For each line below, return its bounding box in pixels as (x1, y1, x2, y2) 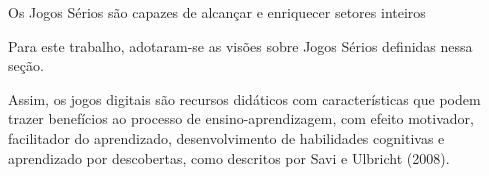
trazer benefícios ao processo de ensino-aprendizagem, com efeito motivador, (8, 108, 474, 129)
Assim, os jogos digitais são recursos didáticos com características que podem (8, 88, 481, 109)
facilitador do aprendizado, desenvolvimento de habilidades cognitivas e (8, 127, 445, 148)
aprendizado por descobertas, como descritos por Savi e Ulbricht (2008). (8, 147, 450, 168)
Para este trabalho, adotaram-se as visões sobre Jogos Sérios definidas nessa (8, 35, 473, 56)
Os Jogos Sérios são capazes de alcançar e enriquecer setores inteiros (8, 2, 426, 22)
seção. (8, 55, 44, 76)
